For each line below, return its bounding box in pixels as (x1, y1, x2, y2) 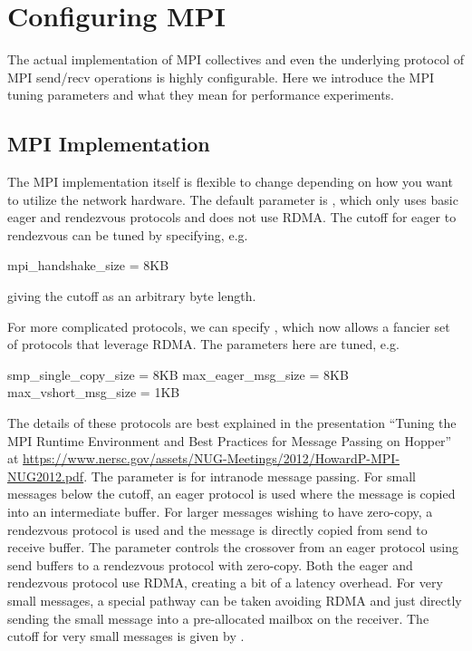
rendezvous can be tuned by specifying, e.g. (7, 225, 248, 244)
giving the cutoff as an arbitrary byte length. (7, 287, 256, 306)
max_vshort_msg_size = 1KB (7, 383, 180, 402)
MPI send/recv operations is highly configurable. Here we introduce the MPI (7, 67, 435, 86)
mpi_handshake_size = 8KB (7, 256, 169, 275)
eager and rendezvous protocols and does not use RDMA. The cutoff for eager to (7, 208, 457, 227)
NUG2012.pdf (7, 466, 84, 485)
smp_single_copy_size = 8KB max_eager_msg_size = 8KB (7, 364, 349, 384)
